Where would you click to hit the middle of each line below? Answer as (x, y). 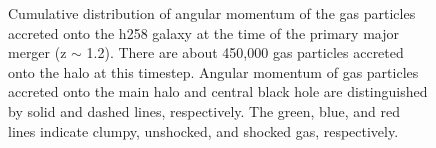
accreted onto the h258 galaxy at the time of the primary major (203, 32)
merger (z (37, 52)
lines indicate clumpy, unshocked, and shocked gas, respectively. (203, 130)
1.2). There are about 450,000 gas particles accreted (245, 52)
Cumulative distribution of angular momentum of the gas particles (212, 13)
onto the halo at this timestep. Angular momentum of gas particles (213, 71)
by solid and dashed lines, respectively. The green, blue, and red (204, 110)
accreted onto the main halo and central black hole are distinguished (218, 91)
